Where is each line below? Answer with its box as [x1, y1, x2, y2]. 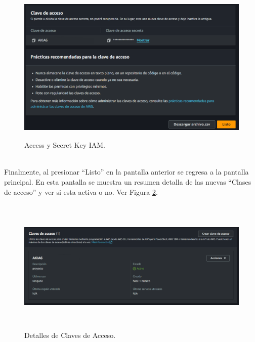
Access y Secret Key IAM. [24, 140, 105, 150]
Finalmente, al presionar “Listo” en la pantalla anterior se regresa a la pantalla [4, 166, 249, 177]
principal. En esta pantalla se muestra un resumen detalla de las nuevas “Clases [4, 177, 251, 187]
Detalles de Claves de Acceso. [24, 330, 116, 340]
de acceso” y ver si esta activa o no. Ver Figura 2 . [4, 186, 158, 197]
